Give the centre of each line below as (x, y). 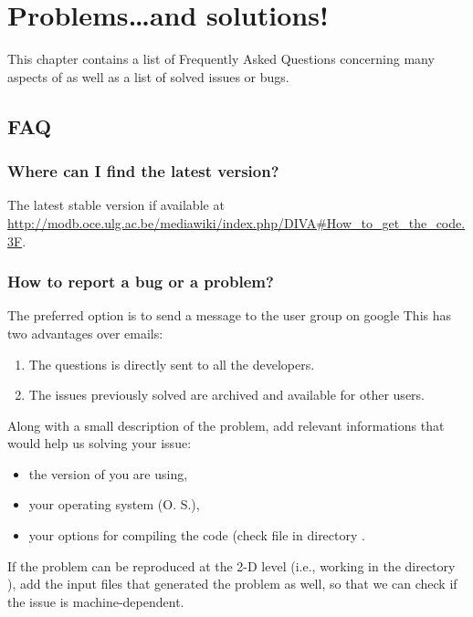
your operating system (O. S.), (114, 504)
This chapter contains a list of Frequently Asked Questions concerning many (221, 59)
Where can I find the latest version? (143, 171)
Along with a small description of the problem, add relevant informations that (226, 425)
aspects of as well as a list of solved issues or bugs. (148, 76)
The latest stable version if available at (116, 205)
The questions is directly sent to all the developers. (172, 364)
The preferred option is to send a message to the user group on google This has (230, 315)
